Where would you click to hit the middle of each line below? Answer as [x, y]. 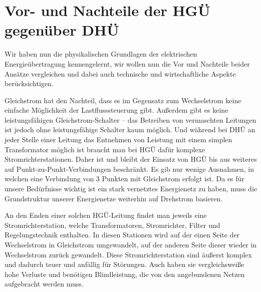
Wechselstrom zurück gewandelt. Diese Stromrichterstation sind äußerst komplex [128, 254]
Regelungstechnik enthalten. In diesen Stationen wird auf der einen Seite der [122, 235]
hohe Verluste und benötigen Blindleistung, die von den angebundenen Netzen [125, 274]
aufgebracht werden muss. [44, 284]
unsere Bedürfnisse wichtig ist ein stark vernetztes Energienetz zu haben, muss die [131, 189]
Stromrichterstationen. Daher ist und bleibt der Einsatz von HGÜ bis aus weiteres [131, 159]
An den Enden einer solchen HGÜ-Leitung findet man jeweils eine [106, 215]
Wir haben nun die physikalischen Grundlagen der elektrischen [101, 54]
